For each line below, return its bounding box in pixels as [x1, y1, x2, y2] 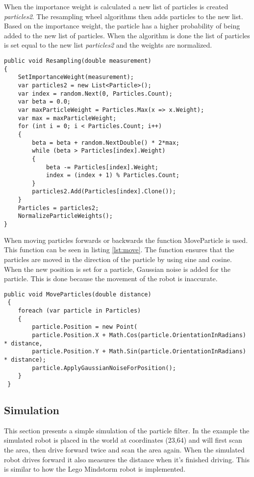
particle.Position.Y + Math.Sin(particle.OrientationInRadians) [32, 348, 246, 355]
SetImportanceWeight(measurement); [18, 74, 134, 81]
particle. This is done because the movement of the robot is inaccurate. [4, 273, 218, 284]
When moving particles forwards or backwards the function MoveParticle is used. [4, 235, 248, 245]
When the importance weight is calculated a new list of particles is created [4, 1, 229, 11]
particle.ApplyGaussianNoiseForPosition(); [32, 364, 176, 371]
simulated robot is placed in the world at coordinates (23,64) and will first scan [4, 435, 242, 445]
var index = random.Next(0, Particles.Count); [18, 90, 173, 97]
